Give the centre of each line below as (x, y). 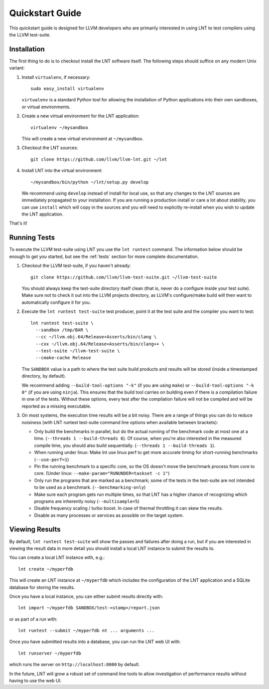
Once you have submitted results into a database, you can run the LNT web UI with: (95, 642)
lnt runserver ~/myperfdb (50, 653)
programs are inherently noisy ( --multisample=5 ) (87, 501)
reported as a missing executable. (57, 406)
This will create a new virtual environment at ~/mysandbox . (83, 138)
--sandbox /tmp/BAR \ (62, 330)
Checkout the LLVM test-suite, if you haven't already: (76, 266)
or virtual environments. (46, 107)
